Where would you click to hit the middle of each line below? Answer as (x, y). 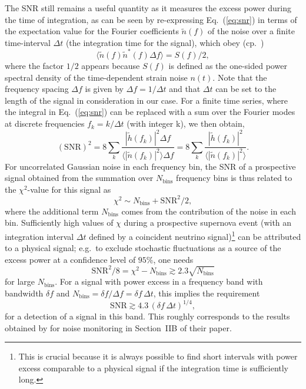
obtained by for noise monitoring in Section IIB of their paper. (118, 327)
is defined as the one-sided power (228, 66)
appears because (111, 66)
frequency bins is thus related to (234, 178)
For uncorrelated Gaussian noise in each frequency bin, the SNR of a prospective (150, 166)
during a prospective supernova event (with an (208, 222)
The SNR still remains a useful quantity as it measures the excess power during (148, 8)
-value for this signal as (69, 189)
